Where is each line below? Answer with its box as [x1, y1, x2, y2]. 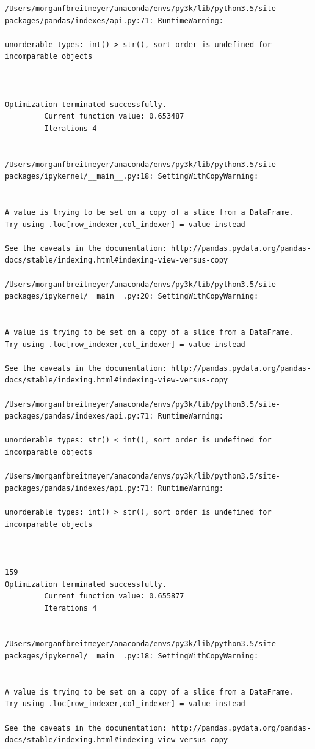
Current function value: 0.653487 [44, 112, 184, 121]
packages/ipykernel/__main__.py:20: [5, 292, 154, 301]
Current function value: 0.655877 [44, 592, 184, 601]
